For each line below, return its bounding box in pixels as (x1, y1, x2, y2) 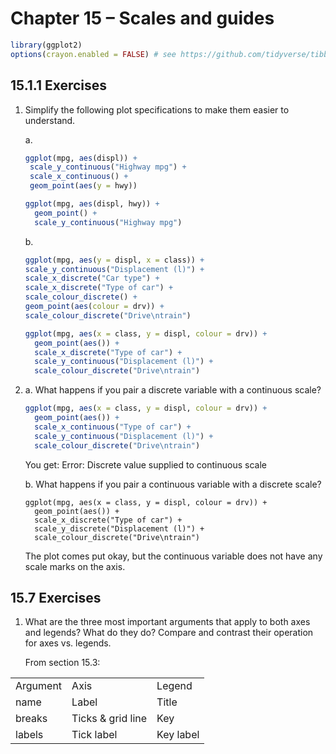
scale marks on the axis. (24, 560, 126, 572)
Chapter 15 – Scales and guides (10, 7, 275, 30)
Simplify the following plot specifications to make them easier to (24, 103, 290, 116)
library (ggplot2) (10, 40, 83, 50)
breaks (15, 712, 48, 726)
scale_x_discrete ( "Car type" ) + (24, 273, 160, 284)
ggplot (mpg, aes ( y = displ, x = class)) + (24, 255, 205, 265)
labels (15, 728, 44, 742)
